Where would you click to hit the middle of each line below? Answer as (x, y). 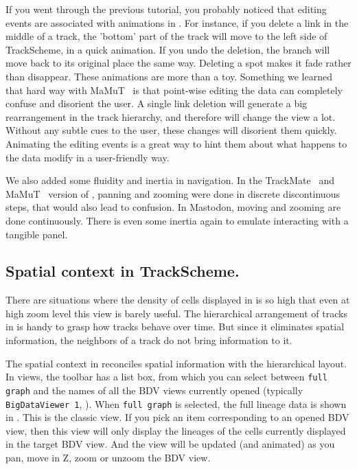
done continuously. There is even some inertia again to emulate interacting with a (177, 220)
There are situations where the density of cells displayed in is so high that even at (178, 300)
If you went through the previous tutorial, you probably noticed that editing (166, 9)
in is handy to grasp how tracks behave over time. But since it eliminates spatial (175, 327)
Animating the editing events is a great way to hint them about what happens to (176, 143)
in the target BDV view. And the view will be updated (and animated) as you (170, 444)
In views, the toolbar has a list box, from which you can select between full (166, 377)
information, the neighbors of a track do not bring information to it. (149, 340)
